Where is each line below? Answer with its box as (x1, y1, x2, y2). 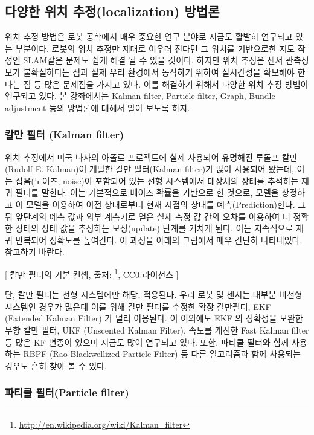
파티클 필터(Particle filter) (5, 385, 129, 400)
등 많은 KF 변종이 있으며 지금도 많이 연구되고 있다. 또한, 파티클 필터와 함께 (5, 335, 289, 348)
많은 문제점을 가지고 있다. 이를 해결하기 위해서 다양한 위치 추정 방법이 (44, 77, 309, 90)
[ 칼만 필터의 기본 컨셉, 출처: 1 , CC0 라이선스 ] (5, 266, 179, 280)
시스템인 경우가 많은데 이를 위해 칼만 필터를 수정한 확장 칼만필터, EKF (5, 300, 271, 312)
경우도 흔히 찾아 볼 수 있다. (5, 359, 107, 372)
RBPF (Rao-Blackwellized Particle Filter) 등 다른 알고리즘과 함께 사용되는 (23, 347, 301, 360)
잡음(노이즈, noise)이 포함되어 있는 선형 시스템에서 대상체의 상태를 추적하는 (15, 174, 299, 187)
